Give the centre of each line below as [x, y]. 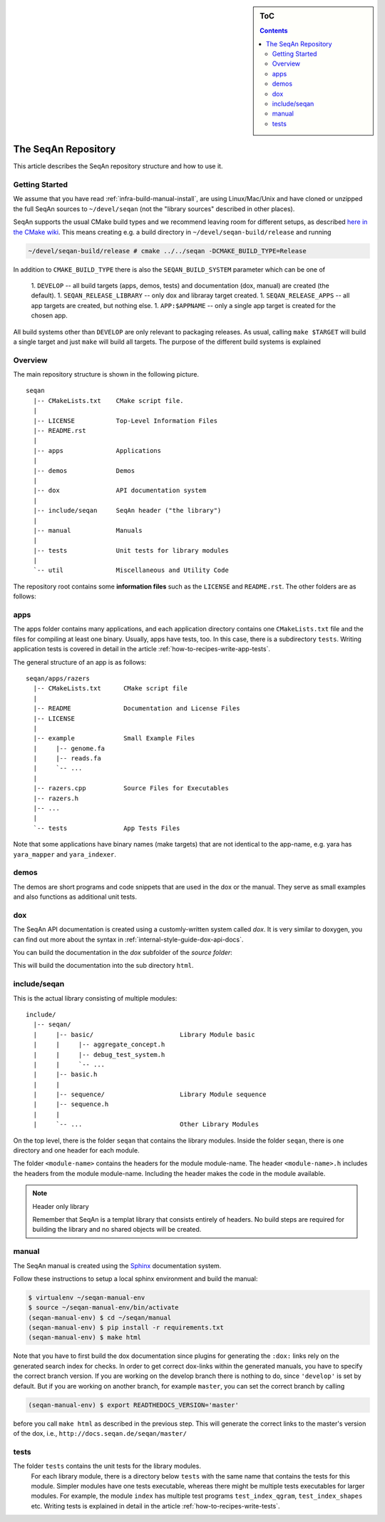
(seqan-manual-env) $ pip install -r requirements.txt [126, 1328]
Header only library [61, 1206]
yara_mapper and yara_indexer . [65, 854]
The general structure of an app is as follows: [79, 662]
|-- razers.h [56, 798]
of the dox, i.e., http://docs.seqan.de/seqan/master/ [100, 1433]
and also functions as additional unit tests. [75, 897]
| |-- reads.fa [67, 759]
